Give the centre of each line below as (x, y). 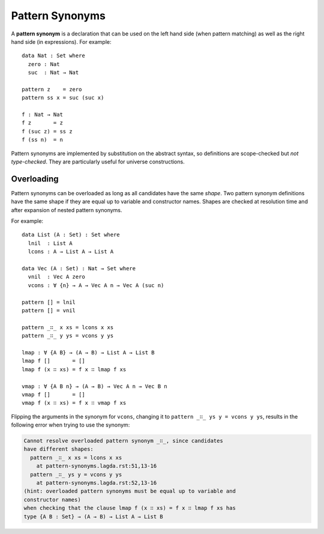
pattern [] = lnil (49, 302)
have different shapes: (59, 449)
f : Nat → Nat (42, 115)
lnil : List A (50, 243)
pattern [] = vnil (49, 310)
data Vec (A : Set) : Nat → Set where (79, 269)
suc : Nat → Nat (53, 73)
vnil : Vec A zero (56, 277)
